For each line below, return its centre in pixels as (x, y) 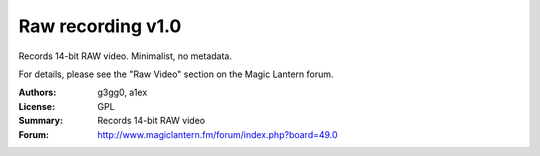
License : (36, 106)
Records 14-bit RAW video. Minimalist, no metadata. (125, 56)
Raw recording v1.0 (100, 26)
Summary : (41, 121)
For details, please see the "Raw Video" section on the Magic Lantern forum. (176, 74)
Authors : (37, 92)
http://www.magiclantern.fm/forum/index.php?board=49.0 (218, 134)
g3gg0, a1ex (122, 92)
